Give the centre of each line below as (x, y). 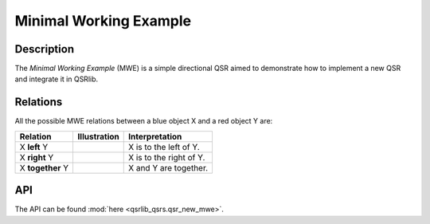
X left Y (33, 147)
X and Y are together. (168, 167)
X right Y (37, 157)
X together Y (44, 167)
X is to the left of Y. (164, 147)
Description (45, 49)
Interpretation (155, 136)
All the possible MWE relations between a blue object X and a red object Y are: (144, 121)
